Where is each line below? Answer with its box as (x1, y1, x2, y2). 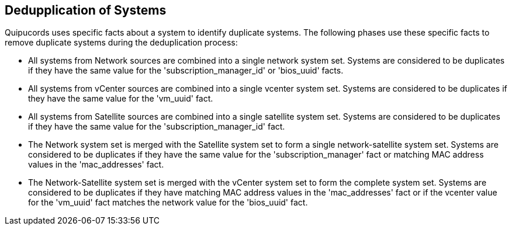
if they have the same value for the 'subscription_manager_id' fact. (28, 121, 285, 132)
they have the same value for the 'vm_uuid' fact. (28, 93, 213, 104)
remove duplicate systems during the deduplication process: (5, 37, 238, 48)
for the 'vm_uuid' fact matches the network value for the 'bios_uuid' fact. (28, 197, 308, 208)
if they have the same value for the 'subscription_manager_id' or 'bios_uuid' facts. (28, 65, 344, 76)
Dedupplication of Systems (5, 3, 167, 18)
